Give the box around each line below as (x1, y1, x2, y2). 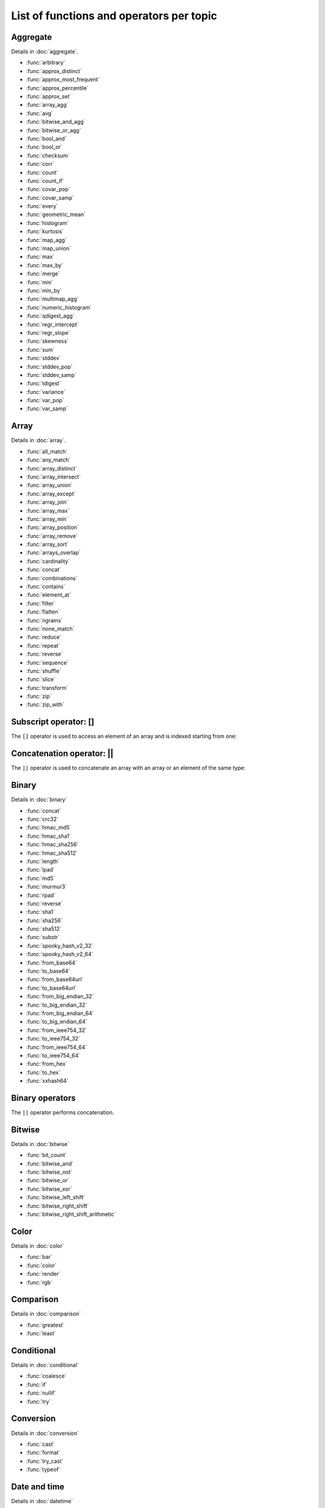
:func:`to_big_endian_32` (26, 1001, 87, 1009)
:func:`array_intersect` (26, 473, 81, 480)
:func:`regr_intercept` (26, 320, 79, 328)
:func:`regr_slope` (26, 329, 70, 336)
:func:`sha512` (26, 925, 61, 933)
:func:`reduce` (26, 633, 62, 641)
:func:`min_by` (26, 287, 62, 294)
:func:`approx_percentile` (26, 84, 89, 92)
